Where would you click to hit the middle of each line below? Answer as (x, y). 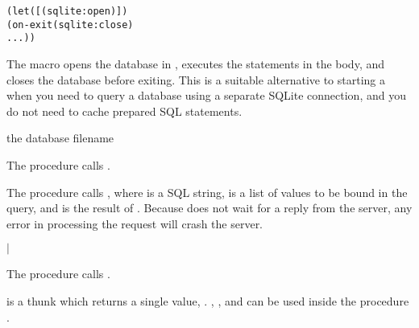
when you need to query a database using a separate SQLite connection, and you (206, 95)
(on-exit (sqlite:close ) (70, 25)
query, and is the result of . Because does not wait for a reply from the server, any (209, 208)
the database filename (60, 138)
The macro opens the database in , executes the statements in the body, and (195, 63)
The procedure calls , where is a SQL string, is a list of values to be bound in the (207, 192)
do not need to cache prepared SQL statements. (124, 111)
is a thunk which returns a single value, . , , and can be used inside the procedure (208, 300)
